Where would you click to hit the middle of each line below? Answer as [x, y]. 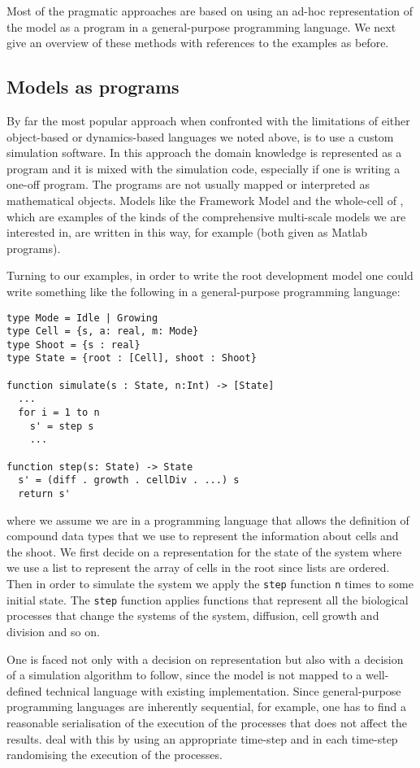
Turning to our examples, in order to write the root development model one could [210, 275]
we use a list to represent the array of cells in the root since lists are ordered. [198, 567]
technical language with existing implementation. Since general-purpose [223, 690]
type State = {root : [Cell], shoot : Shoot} [132, 358]
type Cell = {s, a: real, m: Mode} [103, 332]
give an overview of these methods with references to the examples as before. [198, 43]
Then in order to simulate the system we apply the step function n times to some [210, 584]
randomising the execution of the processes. [115, 755]
